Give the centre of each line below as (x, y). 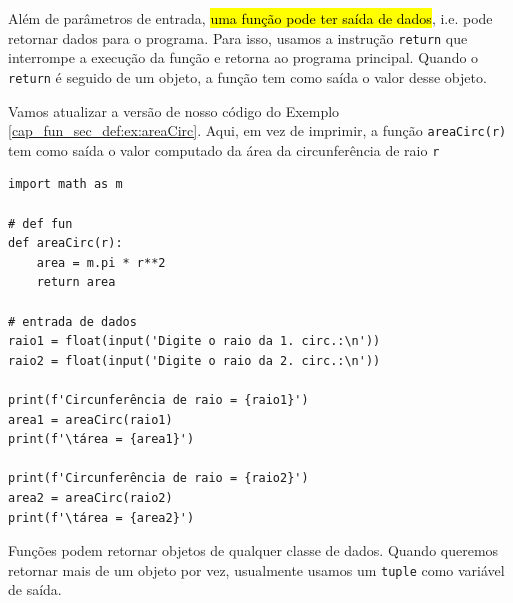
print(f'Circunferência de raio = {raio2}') (158, 478)
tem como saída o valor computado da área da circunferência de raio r (224, 149)
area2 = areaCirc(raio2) (90, 497)
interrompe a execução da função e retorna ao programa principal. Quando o (243, 57)
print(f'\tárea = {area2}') (101, 517)
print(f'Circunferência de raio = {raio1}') (158, 399)
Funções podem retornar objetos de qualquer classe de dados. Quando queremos (253, 550)
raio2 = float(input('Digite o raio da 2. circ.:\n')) (194, 360)
